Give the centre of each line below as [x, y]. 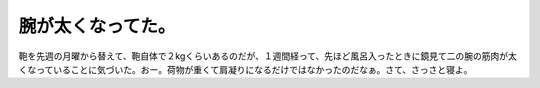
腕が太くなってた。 [97, 26]
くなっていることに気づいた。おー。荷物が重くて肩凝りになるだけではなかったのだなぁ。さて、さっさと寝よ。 [245, 69]
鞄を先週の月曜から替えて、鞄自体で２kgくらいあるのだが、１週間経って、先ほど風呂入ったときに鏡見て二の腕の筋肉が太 [267, 56]
